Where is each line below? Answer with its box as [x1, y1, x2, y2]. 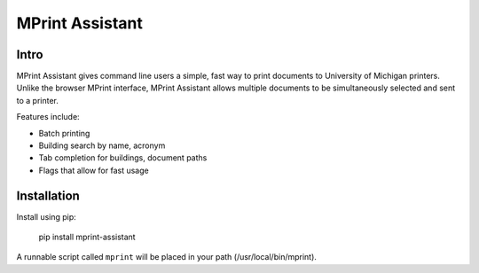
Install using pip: [16, 211, 77, 222]
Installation [16, 188, 80, 203]
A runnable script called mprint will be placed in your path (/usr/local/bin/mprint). [16, 252, 317, 262]
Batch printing [38, 128, 90, 138]
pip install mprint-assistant [38, 231, 137, 243]
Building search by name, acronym [38, 140, 166, 151]
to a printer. [16, 95, 59, 105]
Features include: [16, 112, 80, 122]
